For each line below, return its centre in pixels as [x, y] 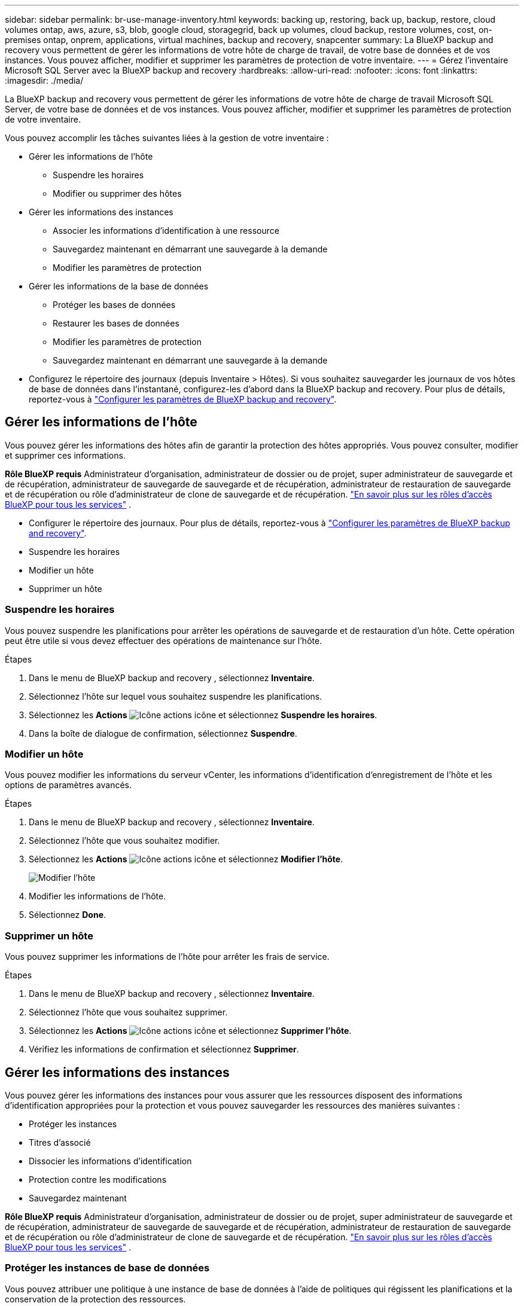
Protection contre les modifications [98, 1179]
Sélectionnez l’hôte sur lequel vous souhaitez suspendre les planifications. [176, 696]
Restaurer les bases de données [116, 323]
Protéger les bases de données [114, 305]
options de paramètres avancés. [68, 785]
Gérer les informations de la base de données [119, 286]
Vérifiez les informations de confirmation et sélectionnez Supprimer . [164, 1049]
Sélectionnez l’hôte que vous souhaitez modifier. [124, 841]
